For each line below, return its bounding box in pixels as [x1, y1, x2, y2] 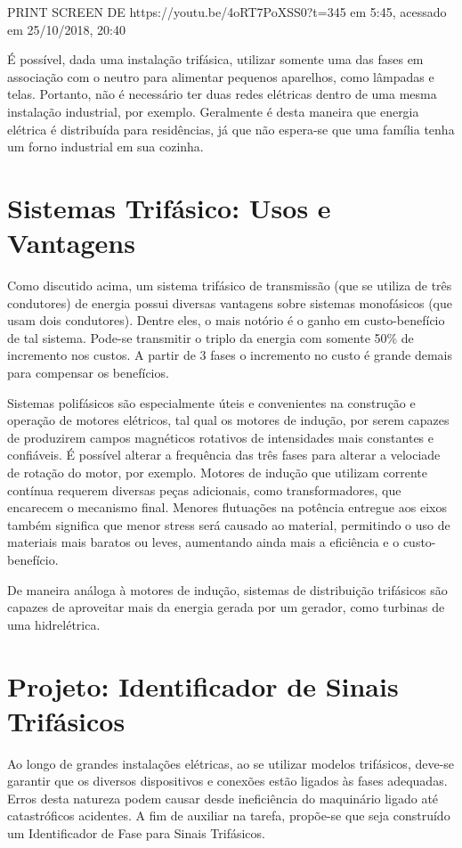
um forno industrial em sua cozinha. [7, 137, 204, 156]
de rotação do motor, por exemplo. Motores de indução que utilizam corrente [7, 463, 428, 481]
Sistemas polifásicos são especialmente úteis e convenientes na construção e [7, 393, 416, 412]
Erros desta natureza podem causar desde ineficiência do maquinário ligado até [7, 788, 439, 807]
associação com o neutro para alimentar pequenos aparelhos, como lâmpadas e [7, 67, 434, 86]
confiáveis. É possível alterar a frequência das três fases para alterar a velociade [7, 445, 441, 464]
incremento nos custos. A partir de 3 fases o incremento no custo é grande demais [7, 346, 452, 364]
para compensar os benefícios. [7, 363, 169, 382]
